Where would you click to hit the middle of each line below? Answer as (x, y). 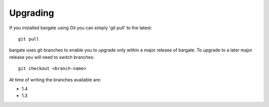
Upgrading (32, 13)
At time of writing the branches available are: (55, 80)
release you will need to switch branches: (52, 57)
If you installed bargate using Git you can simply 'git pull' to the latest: (81, 28)
